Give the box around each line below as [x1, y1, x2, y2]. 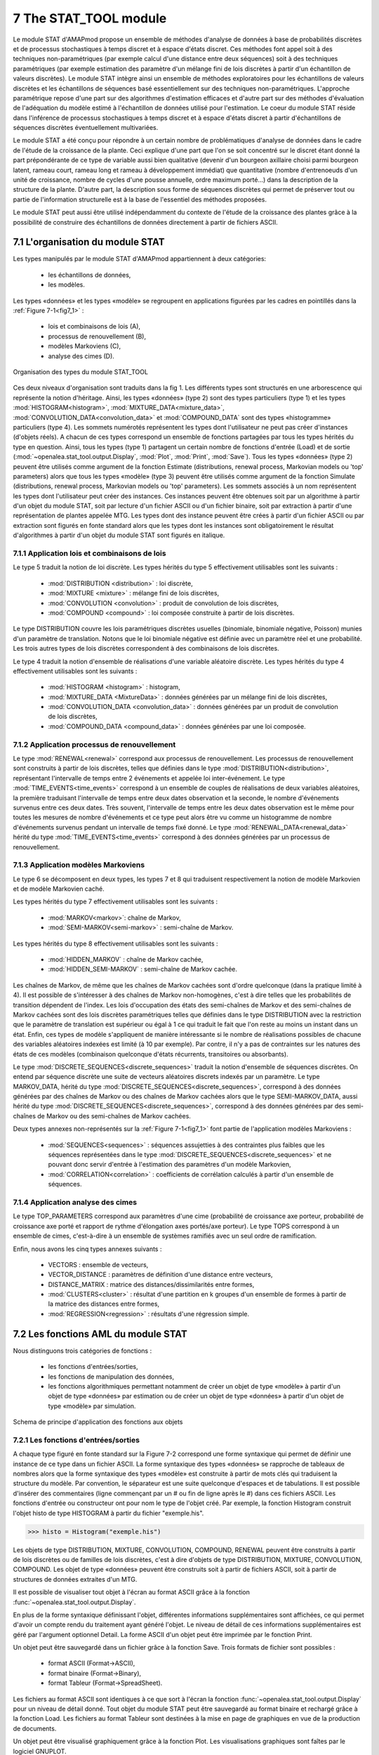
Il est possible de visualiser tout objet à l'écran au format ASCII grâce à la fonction [13, 1588, 251, 1596]
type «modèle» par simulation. [48, 1401, 136, 1410]
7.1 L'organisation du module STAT [13, 236, 165, 249]
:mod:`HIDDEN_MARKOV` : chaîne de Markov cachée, [48, 955, 204, 963]
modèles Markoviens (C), [48, 342, 121, 350]
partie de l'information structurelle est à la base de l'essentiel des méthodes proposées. [13, 195, 267, 204]
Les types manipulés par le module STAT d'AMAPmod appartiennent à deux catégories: [13, 255, 267, 263]
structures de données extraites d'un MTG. [13, 1575, 138, 1583]
